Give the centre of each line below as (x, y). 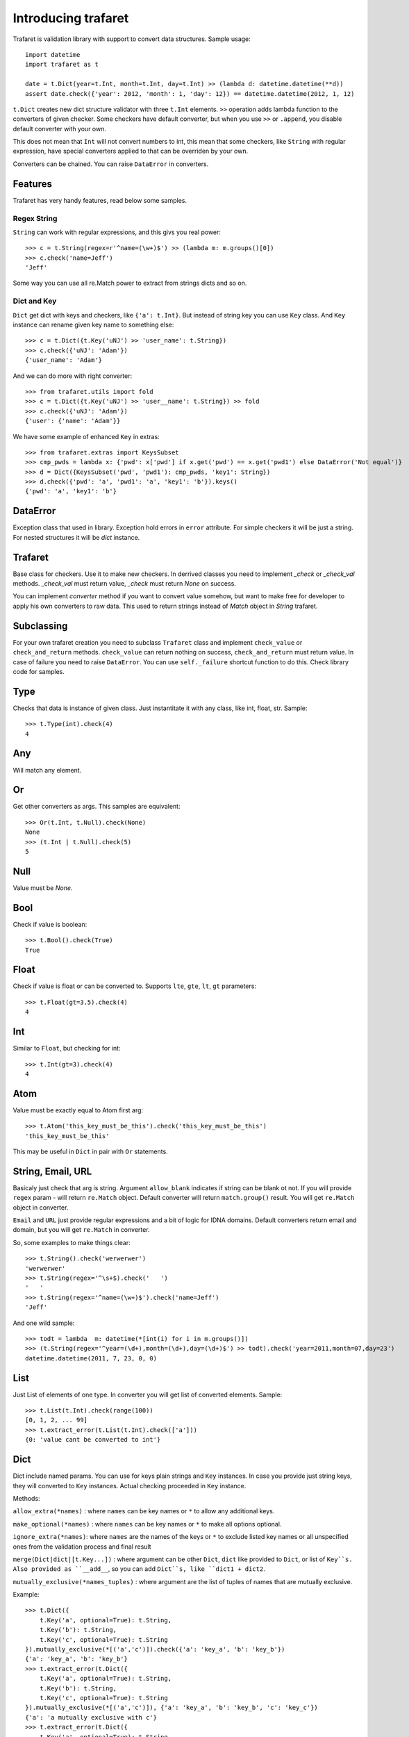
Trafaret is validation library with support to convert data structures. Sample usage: (132, 39)
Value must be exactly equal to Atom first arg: (78, 1110)
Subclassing (40, 626)
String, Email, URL (52, 1171)
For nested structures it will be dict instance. (76, 537)
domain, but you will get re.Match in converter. (81, 1230)
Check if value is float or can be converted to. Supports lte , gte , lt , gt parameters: (135, 986)
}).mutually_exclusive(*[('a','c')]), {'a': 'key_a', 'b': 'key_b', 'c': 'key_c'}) (172, 1708)
